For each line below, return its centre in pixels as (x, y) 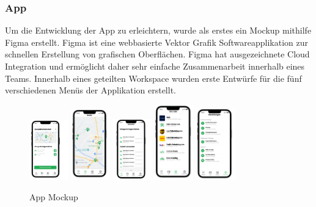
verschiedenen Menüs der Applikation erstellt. (90, 90)
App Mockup (54, 196)
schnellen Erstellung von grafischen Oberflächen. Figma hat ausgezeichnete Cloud (157, 54)
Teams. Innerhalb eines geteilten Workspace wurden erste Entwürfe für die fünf (153, 78)
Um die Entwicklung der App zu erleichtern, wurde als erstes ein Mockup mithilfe (158, 30)
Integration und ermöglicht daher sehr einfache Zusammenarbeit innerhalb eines (155, 66)
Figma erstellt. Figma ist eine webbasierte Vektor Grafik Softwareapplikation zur (157, 42)
